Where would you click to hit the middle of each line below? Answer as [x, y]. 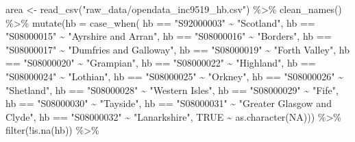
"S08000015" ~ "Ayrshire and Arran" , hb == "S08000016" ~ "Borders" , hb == [169, 36]
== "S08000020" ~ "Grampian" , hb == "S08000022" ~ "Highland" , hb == [161, 63]
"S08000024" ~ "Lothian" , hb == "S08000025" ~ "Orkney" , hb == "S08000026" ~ [175, 76]
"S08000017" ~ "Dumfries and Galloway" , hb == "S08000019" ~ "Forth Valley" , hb [177, 49]
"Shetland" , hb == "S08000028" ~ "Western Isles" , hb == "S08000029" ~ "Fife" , [172, 90]
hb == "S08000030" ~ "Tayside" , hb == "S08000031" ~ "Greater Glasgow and [169, 103]
